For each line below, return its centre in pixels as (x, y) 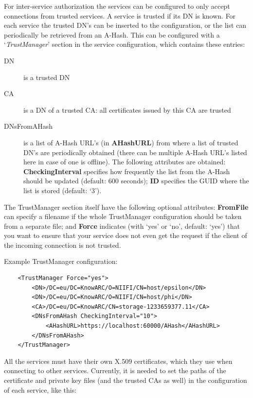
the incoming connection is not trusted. (63, 245)
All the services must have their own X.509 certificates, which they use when (118, 361)
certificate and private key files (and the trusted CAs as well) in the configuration (126, 380)
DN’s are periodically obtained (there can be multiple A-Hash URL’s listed (135, 152)
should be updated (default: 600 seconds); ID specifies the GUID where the (136, 181)
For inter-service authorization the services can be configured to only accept (117, 6)
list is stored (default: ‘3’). (63, 190)
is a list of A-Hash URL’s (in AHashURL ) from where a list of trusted (131, 142)
